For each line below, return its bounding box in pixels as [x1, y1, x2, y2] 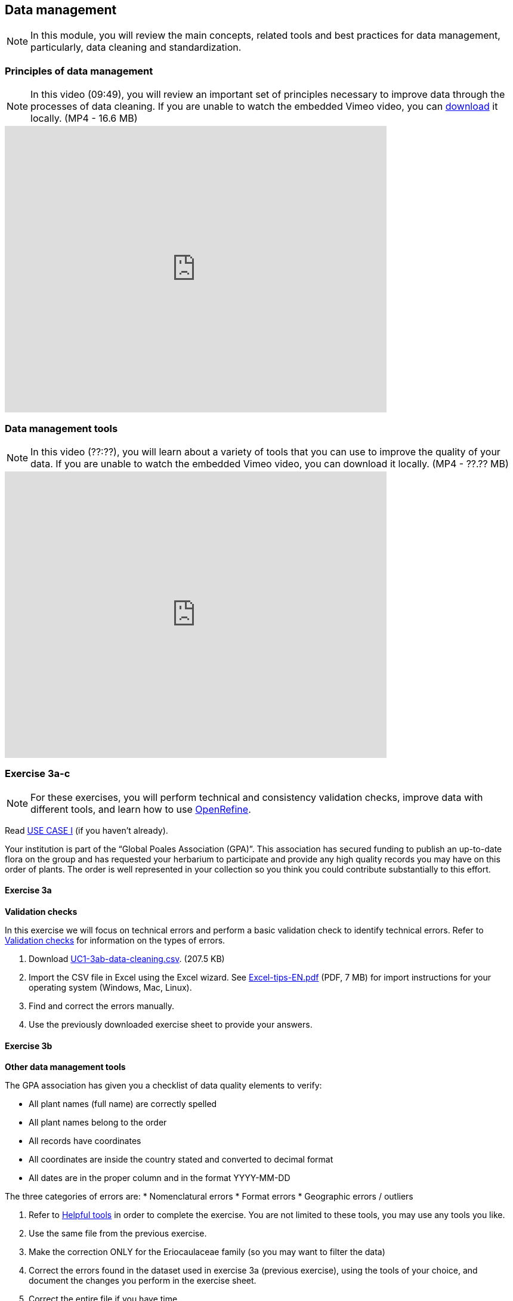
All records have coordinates [29, 1136, 141, 1146]
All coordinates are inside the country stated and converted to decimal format [29, 1154, 333, 1165]
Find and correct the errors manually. [29, 1000, 174, 1011]
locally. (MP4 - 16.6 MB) [30, 112, 138, 125]
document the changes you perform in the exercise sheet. [29, 1275, 256, 1286]
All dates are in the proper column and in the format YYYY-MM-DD [29, 1173, 291, 1183]
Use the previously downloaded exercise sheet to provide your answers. [29, 1019, 313, 1029]
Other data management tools [5, 1062, 126, 1072]
